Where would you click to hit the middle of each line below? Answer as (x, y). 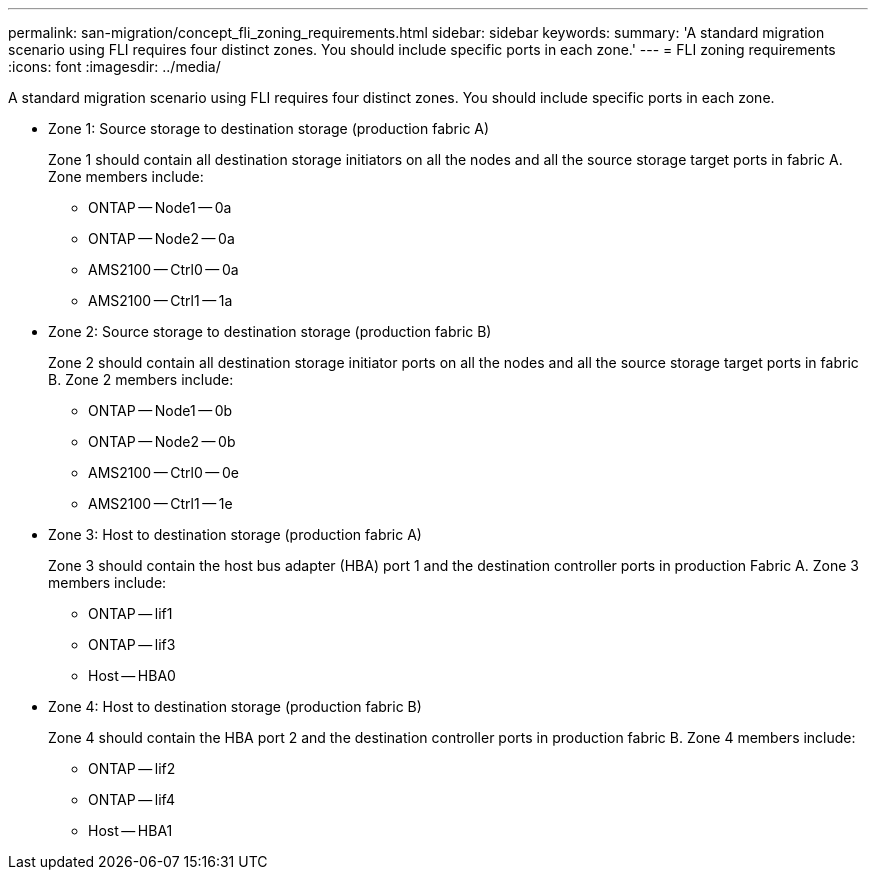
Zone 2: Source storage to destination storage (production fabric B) (270, 331)
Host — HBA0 (132, 675)
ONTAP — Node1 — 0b (160, 410)
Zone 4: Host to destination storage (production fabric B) (235, 706)
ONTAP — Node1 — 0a (160, 207)
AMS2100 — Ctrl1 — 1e (160, 503)
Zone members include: (126, 176)
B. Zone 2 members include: (141, 379)
